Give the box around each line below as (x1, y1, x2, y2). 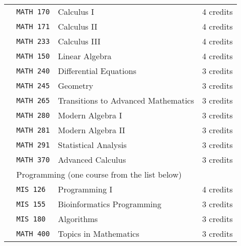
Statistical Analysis (58, 139, 127, 151)
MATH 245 (16, 81, 50, 90)
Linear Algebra (58, 50, 112, 62)
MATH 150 (16, 52, 50, 60)
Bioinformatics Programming (58, 198, 161, 210)
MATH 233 (16, 37, 50, 45)
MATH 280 (16, 111, 50, 119)
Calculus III (58, 35, 101, 47)
